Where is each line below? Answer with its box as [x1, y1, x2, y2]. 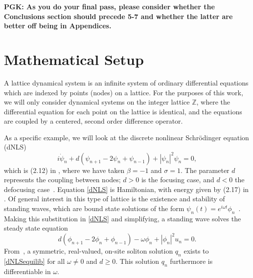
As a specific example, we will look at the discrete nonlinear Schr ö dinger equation [4, 132, 249, 142]
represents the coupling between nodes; [4, 174, 121, 185]
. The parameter [180, 165, 230, 175]
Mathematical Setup [4, 49, 144, 69]
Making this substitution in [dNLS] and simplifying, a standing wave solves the [4, 213, 241, 223]
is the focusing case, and [141, 174, 214, 185]
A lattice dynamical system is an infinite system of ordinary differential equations [4, 77, 249, 87]
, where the [196, 97, 230, 107]
